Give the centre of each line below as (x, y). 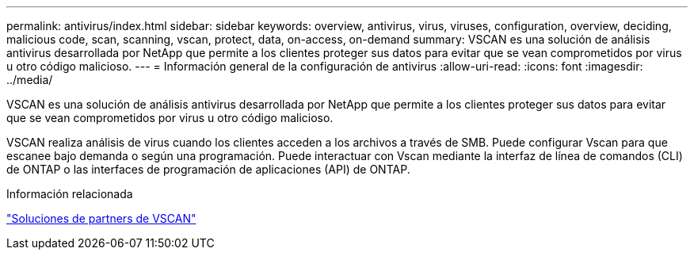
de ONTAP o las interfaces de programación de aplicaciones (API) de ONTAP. (208, 169)
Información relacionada (70, 194)
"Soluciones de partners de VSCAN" (101, 218)
